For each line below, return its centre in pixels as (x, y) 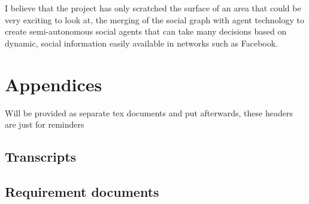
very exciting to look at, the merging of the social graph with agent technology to (154, 19)
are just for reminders (45, 124)
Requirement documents (82, 191)
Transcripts (41, 157)
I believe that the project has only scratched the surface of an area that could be (153, 8)
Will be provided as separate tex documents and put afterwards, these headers (149, 112)
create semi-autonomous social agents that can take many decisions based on (146, 31)
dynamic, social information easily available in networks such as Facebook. (142, 43)
